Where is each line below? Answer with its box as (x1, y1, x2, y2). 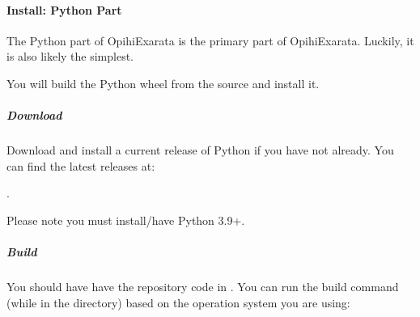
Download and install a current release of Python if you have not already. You (6, 142, 394, 158)
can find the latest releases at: (6, 157, 155, 174)
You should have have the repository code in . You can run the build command (6, 278, 399, 295)
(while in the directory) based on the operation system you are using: (6, 294, 350, 311)
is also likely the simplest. (6, 48, 134, 65)
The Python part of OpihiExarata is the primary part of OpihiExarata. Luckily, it (6, 32, 414, 49)
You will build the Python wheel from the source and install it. (6, 74, 320, 91)
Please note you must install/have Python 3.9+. (6, 211, 245, 228)
